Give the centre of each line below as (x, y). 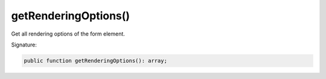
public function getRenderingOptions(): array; (95, 61)
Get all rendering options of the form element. (68, 34)
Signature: (24, 45)
